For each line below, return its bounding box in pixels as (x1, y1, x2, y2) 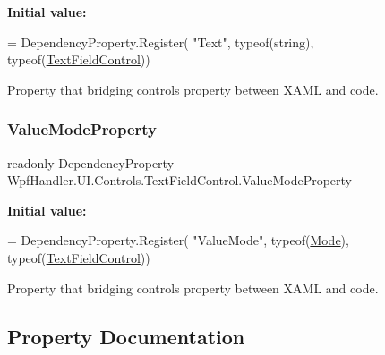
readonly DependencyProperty (7, 153, 175, 172)
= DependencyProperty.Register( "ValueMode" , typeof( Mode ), (7, 231, 349, 249)
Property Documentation (7, 322, 245, 350)
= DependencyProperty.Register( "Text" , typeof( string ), (7, 32, 314, 51)
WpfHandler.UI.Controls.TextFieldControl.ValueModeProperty (7, 171, 352, 190)
